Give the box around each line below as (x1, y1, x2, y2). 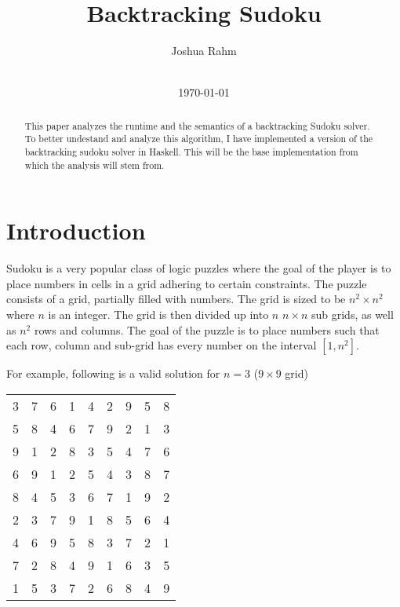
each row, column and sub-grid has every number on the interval (6, 337, 317, 353)
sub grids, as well (311, 306, 394, 323)
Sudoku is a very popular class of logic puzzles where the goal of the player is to (6, 260, 391, 276)
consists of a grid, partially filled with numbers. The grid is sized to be (6, 291, 346, 307)
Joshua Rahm (171, 42, 237, 59)
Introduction (6, 214, 146, 247)
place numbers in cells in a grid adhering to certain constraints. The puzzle (6, 275, 367, 291)
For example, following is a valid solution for (6, 365, 220, 382)
